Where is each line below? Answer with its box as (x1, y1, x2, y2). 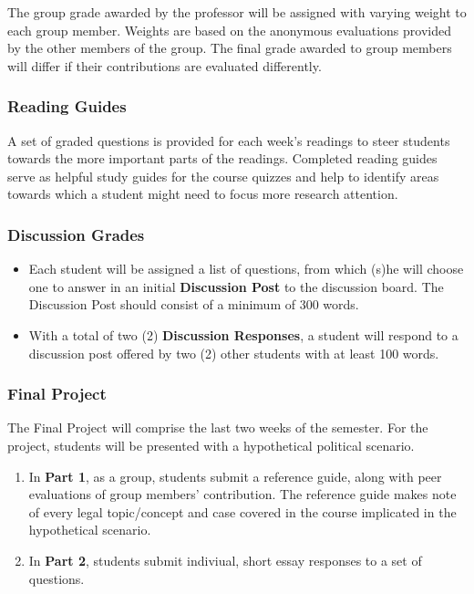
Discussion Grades (7, 223, 145, 245)
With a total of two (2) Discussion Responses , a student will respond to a (28, 325, 459, 344)
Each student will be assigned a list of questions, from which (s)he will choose (28, 259, 464, 278)
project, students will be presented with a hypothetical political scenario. (7, 435, 415, 454)
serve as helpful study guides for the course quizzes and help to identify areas (7, 166, 439, 185)
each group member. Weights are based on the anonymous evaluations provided (7, 20, 451, 39)
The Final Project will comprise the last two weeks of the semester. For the (7, 418, 428, 437)
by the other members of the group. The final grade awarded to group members (7, 38, 452, 57)
